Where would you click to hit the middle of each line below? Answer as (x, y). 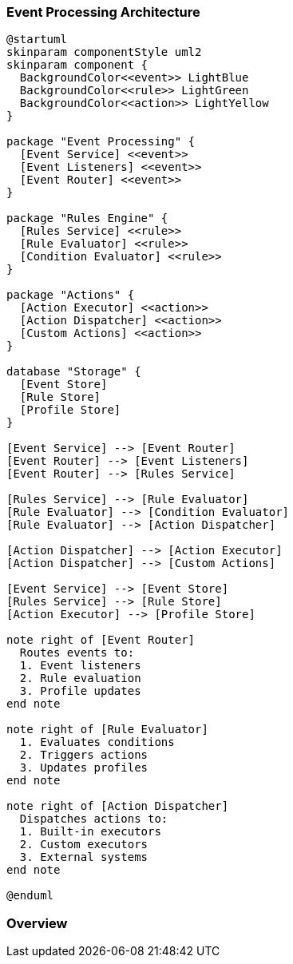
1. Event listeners (80, 666)
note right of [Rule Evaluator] (107, 730)
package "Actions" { (71, 295)
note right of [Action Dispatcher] (118, 806)
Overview (37, 923)
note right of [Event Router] (101, 640)
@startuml (37, 40)
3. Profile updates (80, 691)
